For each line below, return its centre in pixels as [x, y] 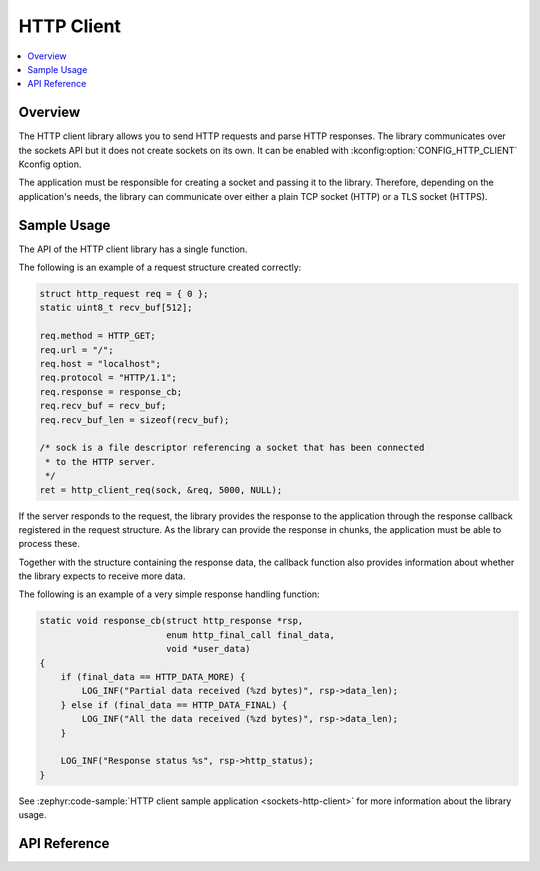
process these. [49, 544]
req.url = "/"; [76, 349]
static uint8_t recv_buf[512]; [116, 308]
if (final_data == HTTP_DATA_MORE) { [153, 677]
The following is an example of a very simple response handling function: [169, 594]
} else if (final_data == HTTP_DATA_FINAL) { [174, 704]
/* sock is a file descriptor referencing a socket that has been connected [232, 448]
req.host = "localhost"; [100, 364]
